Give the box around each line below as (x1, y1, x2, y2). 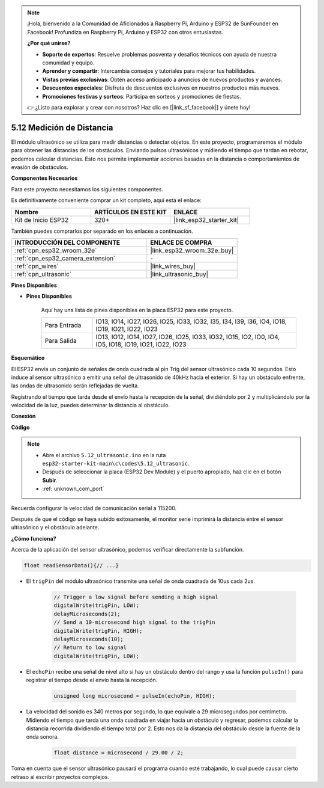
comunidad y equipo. (42, 59, 95, 66)
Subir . (42, 476, 58, 484)
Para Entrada (44, 321, 82, 330)
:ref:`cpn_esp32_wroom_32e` (14, 246, 97, 254)
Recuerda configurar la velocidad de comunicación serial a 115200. (11, 504, 177, 511)
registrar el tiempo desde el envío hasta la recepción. (26, 677, 158, 684)
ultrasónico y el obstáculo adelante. (11, 524, 100, 531)
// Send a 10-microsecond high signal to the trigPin (53, 619, 215, 626)
